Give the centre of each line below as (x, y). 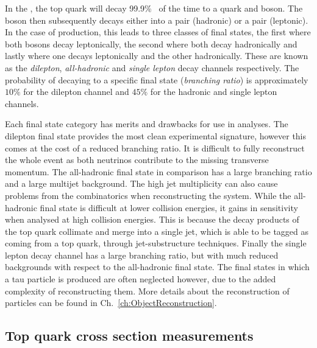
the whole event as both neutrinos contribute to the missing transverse (137, 160)
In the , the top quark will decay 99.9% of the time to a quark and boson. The (154, 8)
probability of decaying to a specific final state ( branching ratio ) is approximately (157, 79)
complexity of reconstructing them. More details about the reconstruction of (147, 291)
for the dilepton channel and (76, 92)
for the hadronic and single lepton (214, 92)
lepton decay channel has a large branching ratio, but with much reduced (142, 255)
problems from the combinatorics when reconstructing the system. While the (148, 195)
